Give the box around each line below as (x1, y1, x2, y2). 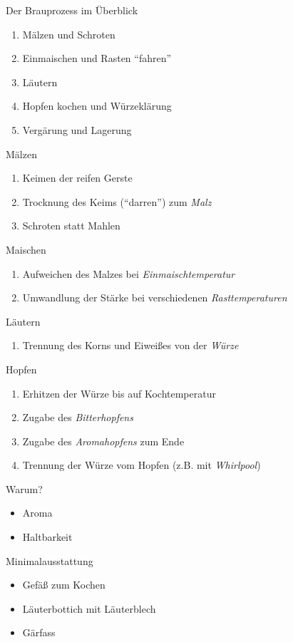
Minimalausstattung (6, 553, 93, 568)
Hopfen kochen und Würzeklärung (22, 98, 172, 113)
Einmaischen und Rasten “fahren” (22, 51, 172, 66)
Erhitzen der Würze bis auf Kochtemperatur (22, 385, 216, 400)
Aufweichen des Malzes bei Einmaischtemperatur (22, 266, 235, 281)
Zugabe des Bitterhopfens (22, 410, 133, 425)
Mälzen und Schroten (22, 26, 115, 41)
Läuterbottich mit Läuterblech (22, 601, 156, 616)
